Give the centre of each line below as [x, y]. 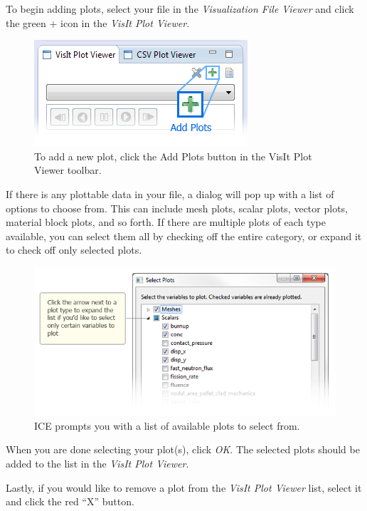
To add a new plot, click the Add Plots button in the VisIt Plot [173, 156]
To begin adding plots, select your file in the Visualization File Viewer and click [180, 9]
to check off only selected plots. [74, 250]
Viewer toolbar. [68, 170]
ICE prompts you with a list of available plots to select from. [167, 425]
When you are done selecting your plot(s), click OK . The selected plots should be [183, 449]
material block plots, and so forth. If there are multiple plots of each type [166, 222]
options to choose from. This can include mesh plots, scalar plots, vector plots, [177, 208]
